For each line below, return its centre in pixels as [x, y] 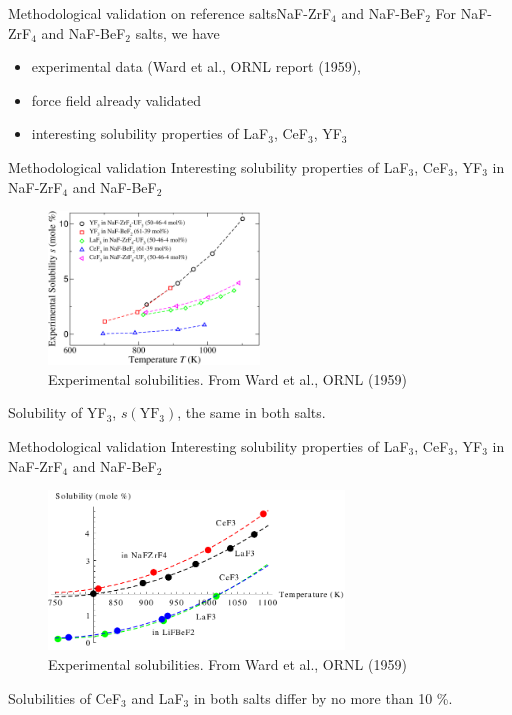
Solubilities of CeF [65, 697]
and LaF [157, 697]
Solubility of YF [57, 412]
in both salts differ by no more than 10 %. [323, 697]
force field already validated [116, 99]
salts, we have [177, 32]
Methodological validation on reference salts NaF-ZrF [170, 13]
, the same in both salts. [251, 412]
